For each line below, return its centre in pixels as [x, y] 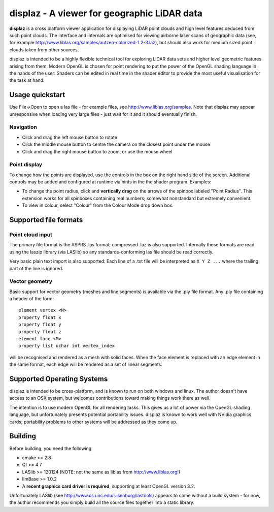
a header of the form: [32, 299]
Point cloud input [31, 235]
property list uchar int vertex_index [67, 346]
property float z [40, 332]
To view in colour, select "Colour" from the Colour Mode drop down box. [98, 205]
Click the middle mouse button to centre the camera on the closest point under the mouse [116, 144]
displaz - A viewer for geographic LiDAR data [106, 13]
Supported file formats [46, 220]
